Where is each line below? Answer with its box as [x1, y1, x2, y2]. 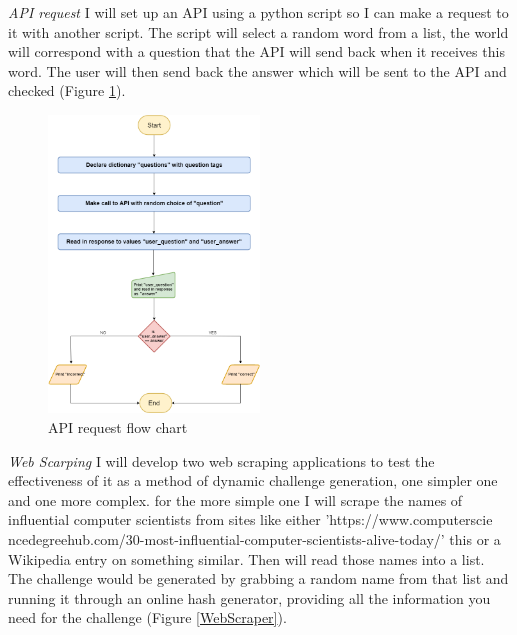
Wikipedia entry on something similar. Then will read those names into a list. [8, 548, 485, 569]
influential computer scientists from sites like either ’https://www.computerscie [8, 509, 493, 530]
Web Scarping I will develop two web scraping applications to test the [8, 450, 435, 471]
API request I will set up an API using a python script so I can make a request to [8, 2, 509, 22]
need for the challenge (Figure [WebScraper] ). [8, 607, 287, 628]
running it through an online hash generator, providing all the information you [8, 587, 491, 608]
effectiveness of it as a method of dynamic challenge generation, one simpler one [8, 470, 498, 491]
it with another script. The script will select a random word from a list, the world [8, 21, 509, 42]
